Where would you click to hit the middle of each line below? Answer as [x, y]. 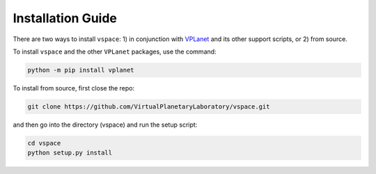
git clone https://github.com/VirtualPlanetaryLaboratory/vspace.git [149, 106]
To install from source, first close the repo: [74, 88]
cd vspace [44, 143]
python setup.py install [70, 153]
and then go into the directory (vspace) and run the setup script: [105, 125]
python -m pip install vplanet [81, 70]
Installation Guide [65, 18]
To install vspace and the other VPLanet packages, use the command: [115, 52]
